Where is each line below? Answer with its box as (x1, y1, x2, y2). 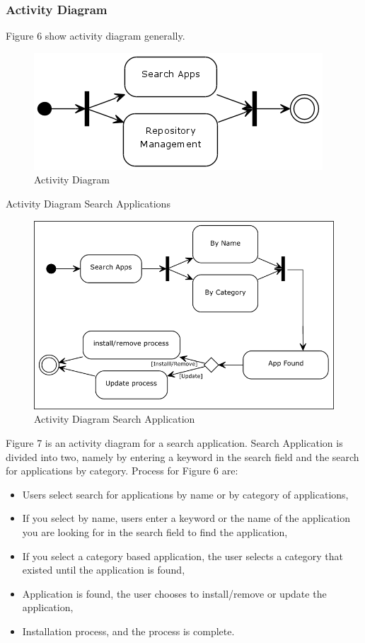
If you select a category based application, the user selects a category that (22, 548, 343, 563)
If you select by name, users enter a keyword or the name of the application (22, 511, 350, 525)
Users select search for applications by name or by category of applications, (22, 486, 349, 501)
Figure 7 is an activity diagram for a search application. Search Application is (6, 436, 343, 450)
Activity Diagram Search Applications (6, 196, 170, 210)
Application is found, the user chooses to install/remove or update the (22, 586, 327, 601)
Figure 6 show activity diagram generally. (6, 28, 185, 43)
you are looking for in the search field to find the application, (22, 525, 288, 539)
